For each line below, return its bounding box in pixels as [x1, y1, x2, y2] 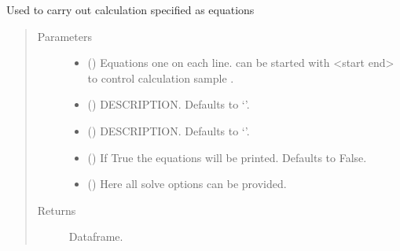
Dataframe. [68, 228, 123, 245]
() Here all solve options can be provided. [87, 175, 287, 192]
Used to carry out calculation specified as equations [6, 2, 255, 17]
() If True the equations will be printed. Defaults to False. [87, 149, 367, 165]
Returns [37, 201, 76, 218]
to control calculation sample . [87, 69, 234, 86]
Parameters [37, 28, 92, 44]
